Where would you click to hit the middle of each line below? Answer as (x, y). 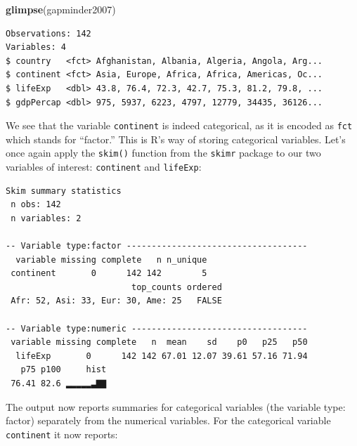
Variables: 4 (36, 47)
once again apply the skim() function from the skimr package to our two (163, 153)
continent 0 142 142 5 (109, 274)
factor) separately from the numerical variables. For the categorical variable (168, 420)
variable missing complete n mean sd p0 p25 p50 (159, 342)
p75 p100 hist (64, 370)
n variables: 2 (46, 218)
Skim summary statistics (64, 191)
